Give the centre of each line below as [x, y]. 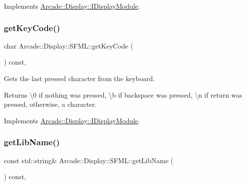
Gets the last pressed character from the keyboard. [79, 78]
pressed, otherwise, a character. [50, 104]
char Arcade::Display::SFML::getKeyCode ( [69, 45]
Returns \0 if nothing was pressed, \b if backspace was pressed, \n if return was [123, 94]
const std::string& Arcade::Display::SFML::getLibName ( [89, 160]
